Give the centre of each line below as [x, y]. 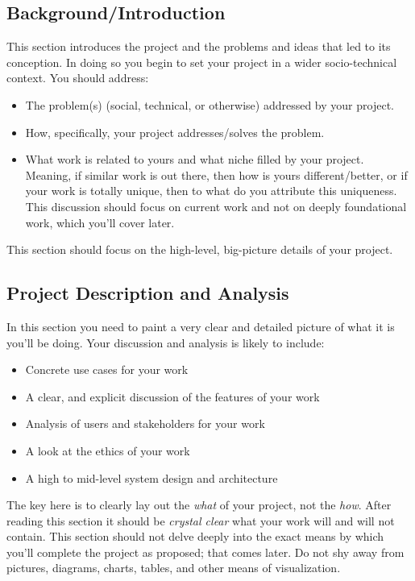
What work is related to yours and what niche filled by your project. [195, 159]
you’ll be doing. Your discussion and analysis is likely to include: [166, 342]
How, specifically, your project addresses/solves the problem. [175, 132]
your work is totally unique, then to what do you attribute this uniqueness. [211, 191]
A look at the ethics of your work [108, 450]
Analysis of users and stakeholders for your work [145, 423]
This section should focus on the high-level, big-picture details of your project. [200, 249]
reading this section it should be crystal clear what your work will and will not [201, 520]
